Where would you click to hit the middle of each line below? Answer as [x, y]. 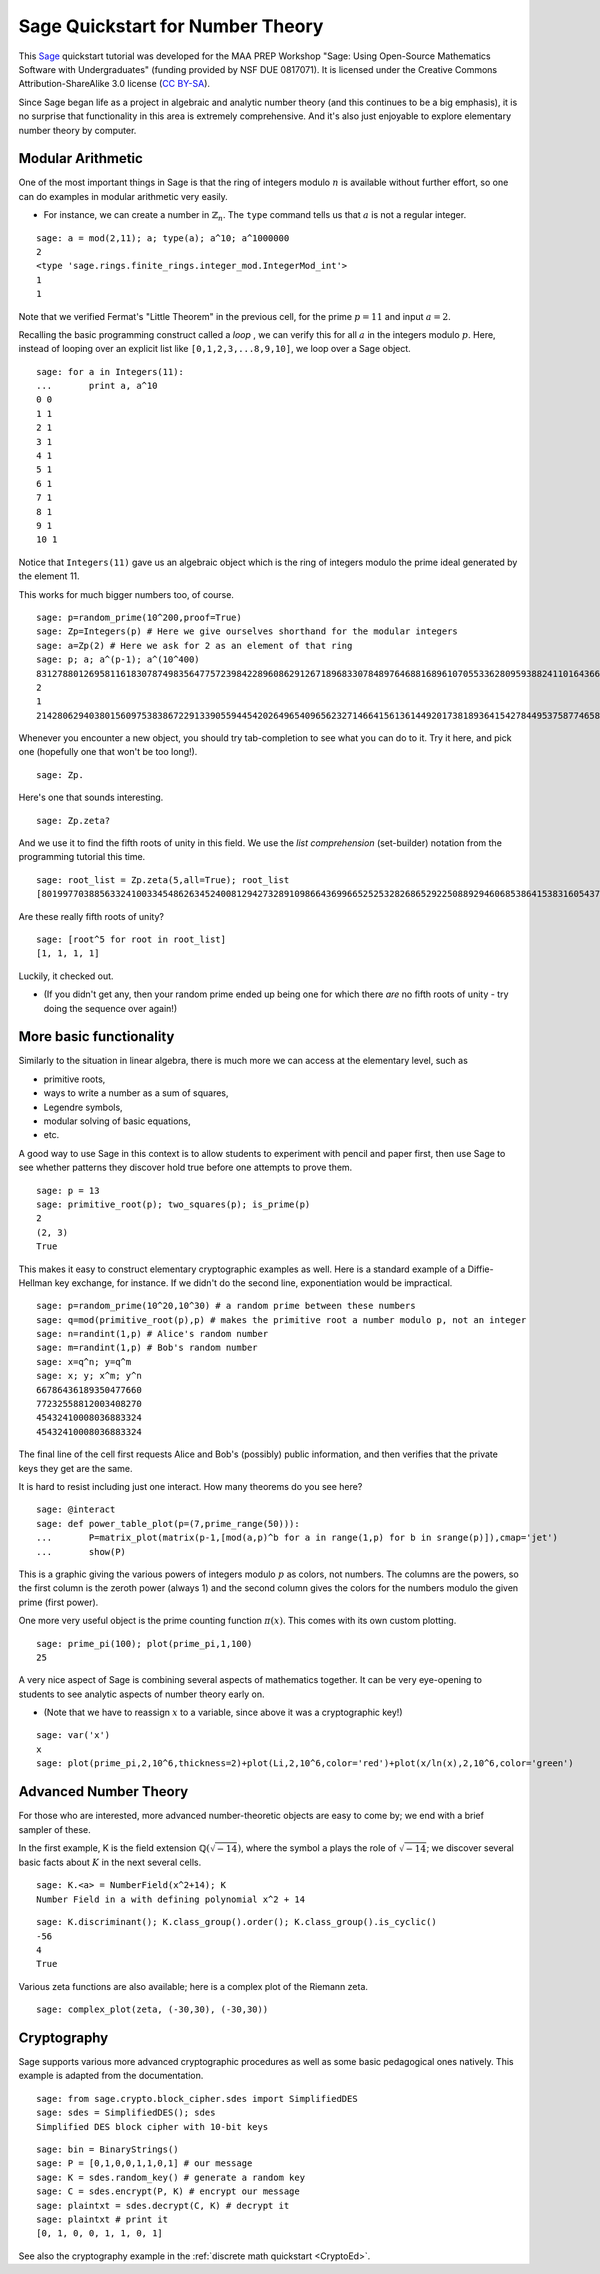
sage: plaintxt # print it [102, 2219]
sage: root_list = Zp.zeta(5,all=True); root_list [163, 879]
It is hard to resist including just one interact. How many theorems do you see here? [190, 1486]
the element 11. [49, 576]
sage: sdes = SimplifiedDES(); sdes [126, 2113]
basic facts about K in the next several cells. [110, 1862]
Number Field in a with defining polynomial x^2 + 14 [170, 1899]
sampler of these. [54, 1829]
